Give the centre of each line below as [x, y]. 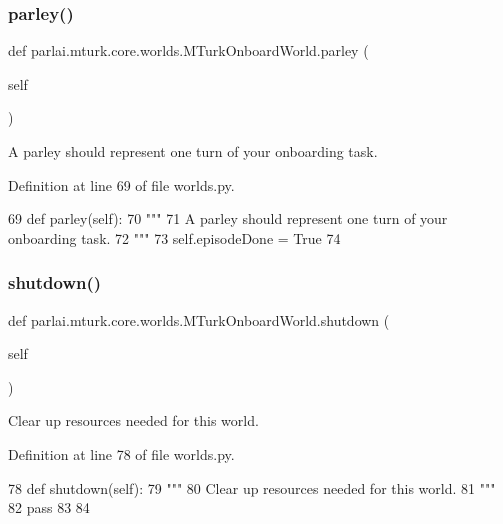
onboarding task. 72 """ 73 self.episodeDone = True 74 [174, 237]
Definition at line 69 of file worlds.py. [121, 184]
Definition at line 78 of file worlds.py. [121, 453]
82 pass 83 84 [49, 507]
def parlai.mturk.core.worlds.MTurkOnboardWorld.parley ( [188, 50]
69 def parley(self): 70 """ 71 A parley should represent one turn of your [228, 218]
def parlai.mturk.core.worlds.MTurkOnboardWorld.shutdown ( [199, 319]
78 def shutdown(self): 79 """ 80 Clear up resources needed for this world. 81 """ [252, 487]
